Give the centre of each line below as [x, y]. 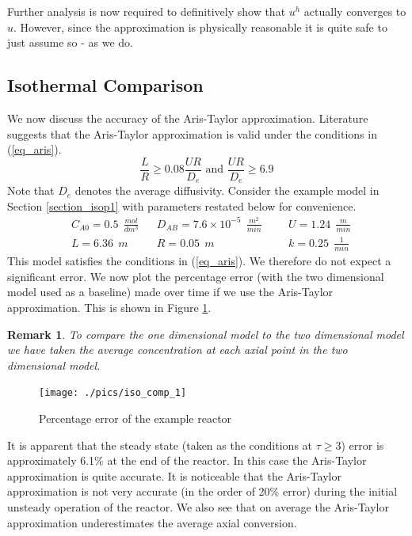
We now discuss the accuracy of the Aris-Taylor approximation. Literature [188, 118]
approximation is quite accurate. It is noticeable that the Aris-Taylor [174, 475]
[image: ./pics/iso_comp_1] [113, 393]
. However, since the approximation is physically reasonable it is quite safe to [200, 27]
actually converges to [355, 11]
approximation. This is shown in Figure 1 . [109, 307]
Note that [31, 190]
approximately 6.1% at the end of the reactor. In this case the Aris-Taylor [187, 460]
